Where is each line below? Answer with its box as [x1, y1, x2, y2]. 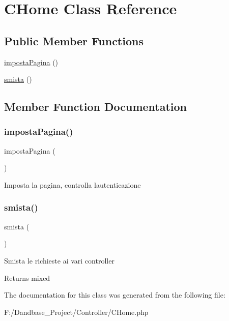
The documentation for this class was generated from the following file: [4, 289, 225, 300]
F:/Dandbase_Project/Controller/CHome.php [4, 306, 149, 317]
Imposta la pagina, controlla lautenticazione [4, 179, 141, 190]
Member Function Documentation [4, 99, 187, 114]
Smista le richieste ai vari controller [4, 255, 114, 266]
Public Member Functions [4, 33, 144, 48]
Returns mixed [4, 272, 50, 283]
